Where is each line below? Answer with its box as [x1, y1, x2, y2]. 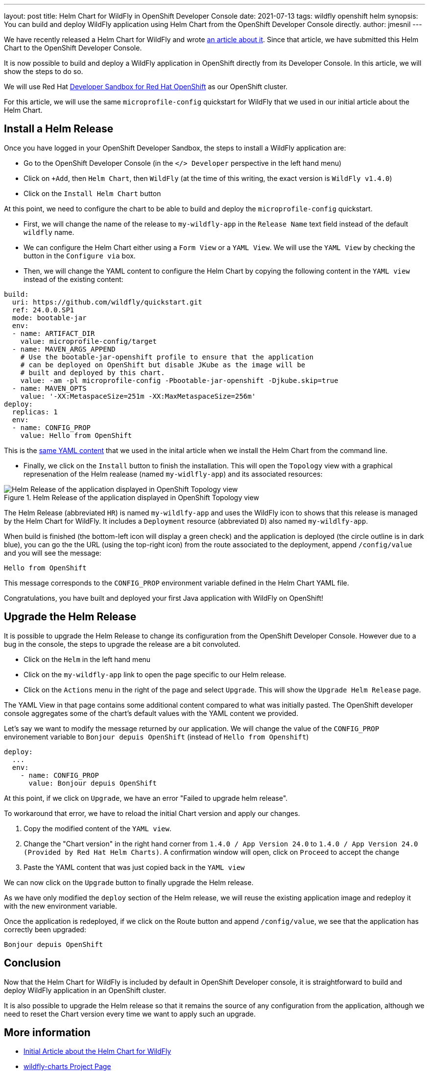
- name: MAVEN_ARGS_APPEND [12, 345, 116, 353]
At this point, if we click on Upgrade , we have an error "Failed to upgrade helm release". [4, 793, 288, 802]
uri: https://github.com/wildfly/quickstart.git [12, 298, 202, 306]
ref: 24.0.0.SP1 [12, 306, 74, 314]
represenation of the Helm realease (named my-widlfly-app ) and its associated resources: [24, 469, 323, 478]
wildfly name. [24, 228, 74, 236]
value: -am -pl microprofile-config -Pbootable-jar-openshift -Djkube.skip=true [20, 376, 338, 384]
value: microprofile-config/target [20, 337, 157, 345]
